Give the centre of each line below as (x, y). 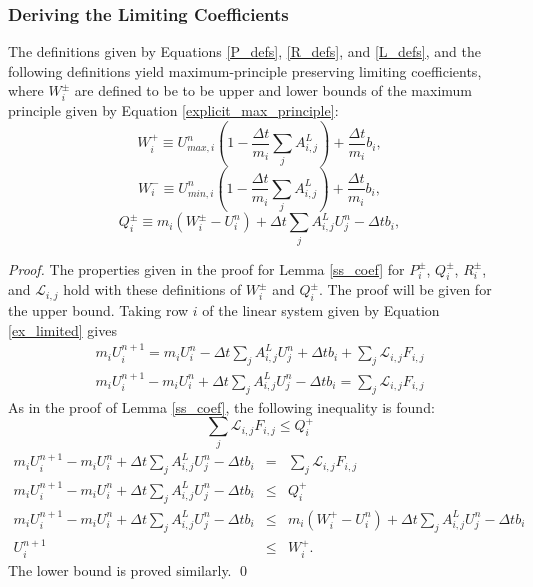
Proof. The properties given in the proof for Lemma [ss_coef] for (206, 268)
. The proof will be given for (405, 289)
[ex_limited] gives (62, 329)
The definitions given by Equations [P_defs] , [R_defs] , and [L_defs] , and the (244, 51)
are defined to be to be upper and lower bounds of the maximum (273, 90)
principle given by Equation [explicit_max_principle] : (173, 110)
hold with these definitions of (152, 289)
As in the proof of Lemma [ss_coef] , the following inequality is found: (221, 406)
